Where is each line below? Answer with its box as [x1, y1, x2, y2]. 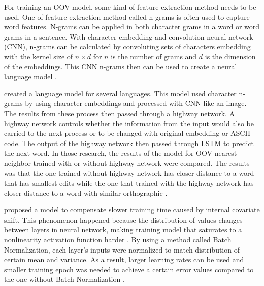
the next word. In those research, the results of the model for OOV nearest [4, 148, 237, 158]
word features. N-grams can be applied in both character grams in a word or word [4, 21, 260, 32]
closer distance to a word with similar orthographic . [4, 187, 168, 198]
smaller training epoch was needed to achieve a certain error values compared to [4, 264, 254, 274]
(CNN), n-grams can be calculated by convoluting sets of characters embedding [4, 41, 251, 52]
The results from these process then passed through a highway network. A [4, 108, 235, 118]
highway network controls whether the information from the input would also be [4, 118, 254, 128]
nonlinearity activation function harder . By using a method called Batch [4, 234, 232, 245]
